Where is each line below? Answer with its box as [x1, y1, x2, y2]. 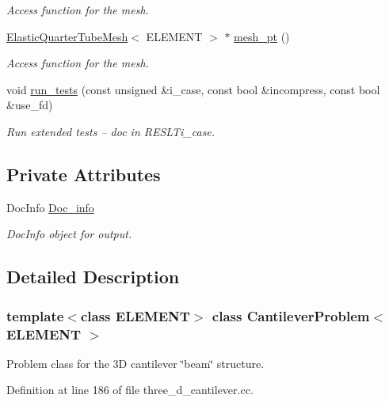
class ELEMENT [80, 305, 190, 325]
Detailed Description [6, 264, 180, 289]
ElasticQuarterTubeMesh [6, 28, 128, 44]
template [6, 305, 64, 325]
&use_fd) [6, 97, 53, 113]
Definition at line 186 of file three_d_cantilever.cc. [6, 381, 254, 398]
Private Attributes [6, 161, 161, 186]
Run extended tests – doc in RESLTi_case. [6, 123, 215, 139]
